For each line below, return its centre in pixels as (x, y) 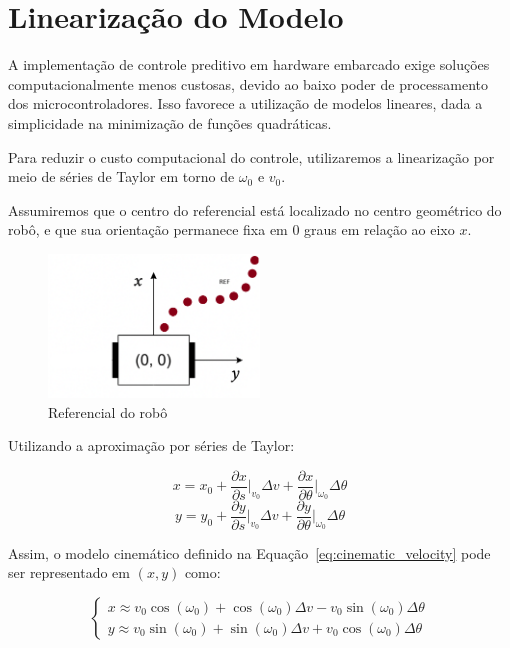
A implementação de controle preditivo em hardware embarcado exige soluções (249, 64)
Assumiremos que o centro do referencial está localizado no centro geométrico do (255, 209)
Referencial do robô (108, 411)
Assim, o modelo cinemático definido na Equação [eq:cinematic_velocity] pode (249, 552)
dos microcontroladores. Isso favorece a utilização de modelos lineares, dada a (245, 103)
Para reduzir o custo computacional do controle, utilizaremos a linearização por (251, 156)
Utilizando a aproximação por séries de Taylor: (151, 445)
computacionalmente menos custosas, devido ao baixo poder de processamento (248, 83)
